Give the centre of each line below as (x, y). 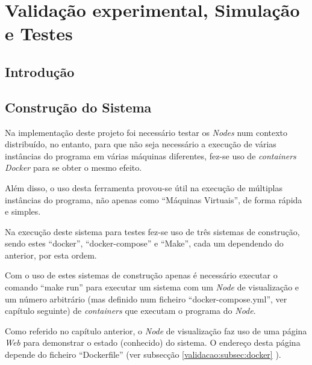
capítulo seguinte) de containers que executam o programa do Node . (130, 311)
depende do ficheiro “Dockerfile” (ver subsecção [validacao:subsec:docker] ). (143, 354)
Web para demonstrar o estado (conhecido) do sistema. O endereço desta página (153, 342)
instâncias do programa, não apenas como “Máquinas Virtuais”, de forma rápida (154, 199)
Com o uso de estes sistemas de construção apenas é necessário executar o (141, 275)
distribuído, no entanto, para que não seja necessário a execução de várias (141, 144)
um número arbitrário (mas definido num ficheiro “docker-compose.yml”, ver (146, 299)
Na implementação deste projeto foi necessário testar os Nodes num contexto (146, 132)
